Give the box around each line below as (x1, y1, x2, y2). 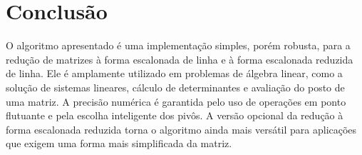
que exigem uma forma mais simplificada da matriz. (6, 136, 232, 151)
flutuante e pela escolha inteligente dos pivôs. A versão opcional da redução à (6, 108, 343, 123)
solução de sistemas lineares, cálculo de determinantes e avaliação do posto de (6, 79, 345, 94)
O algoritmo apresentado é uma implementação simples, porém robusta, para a (6, 38, 351, 53)
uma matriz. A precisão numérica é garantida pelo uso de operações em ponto (6, 94, 346, 109)
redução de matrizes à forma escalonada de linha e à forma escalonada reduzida (6, 51, 353, 66)
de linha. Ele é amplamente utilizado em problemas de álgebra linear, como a (6, 66, 343, 81)
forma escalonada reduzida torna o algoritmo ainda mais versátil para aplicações (6, 121, 357, 136)
